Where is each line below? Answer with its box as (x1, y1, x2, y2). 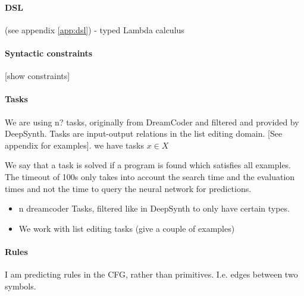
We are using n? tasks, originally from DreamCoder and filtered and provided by (5, 115, 299, 128)
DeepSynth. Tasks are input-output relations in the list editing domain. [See (5, 127, 283, 140)
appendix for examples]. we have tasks (5, 138, 144, 151)
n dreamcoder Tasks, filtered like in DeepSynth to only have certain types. (18, 202, 290, 215)
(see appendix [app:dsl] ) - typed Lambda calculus (5, 23, 184, 36)
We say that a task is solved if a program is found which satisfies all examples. (5, 159, 292, 171)
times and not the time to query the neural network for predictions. (5, 182, 252, 194)
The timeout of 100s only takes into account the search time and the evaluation (5, 170, 295, 182)
